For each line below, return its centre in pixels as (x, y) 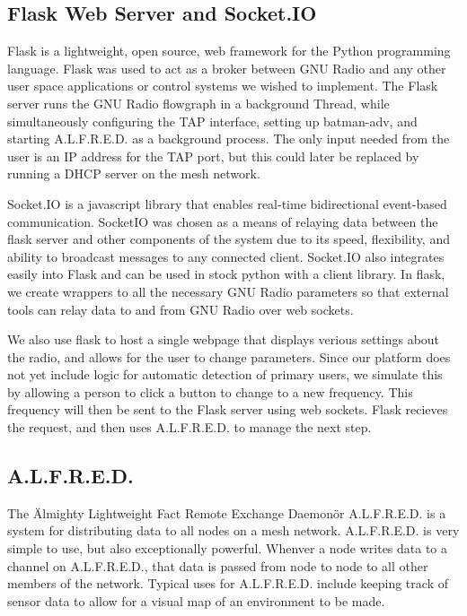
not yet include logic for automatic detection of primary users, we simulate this (225, 374)
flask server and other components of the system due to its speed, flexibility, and (229, 239)
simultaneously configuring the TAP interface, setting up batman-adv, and (212, 121)
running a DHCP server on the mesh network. (134, 174)
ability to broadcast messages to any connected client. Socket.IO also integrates (226, 256)
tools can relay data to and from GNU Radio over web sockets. (181, 309)
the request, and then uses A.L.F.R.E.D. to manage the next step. (189, 427)
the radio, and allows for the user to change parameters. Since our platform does (229, 356)
